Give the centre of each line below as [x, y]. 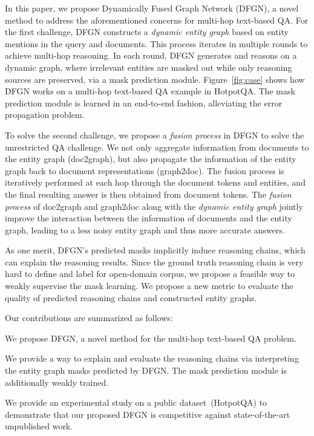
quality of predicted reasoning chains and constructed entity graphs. [131, 297]
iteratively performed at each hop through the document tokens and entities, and [155, 182]
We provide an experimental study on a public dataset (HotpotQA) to [136, 402]
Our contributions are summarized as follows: [89, 318]
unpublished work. [39, 426]
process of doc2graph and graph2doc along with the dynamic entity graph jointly [154, 206]
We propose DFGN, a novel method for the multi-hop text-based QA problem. [151, 338]
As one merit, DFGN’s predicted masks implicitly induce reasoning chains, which [155, 250]
